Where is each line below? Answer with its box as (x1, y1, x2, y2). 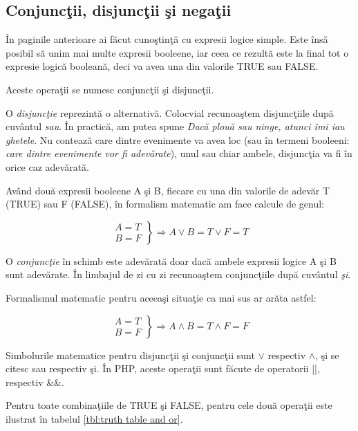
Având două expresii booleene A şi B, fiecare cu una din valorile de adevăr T (6, 183, 330, 197)
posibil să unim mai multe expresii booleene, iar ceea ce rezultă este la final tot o (6, 45, 349, 59)
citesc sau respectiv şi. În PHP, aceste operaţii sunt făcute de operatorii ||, (6, 361, 320, 376)
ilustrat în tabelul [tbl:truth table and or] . (6, 411, 183, 425)
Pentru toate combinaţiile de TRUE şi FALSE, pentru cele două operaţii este (6, 398, 332, 412)
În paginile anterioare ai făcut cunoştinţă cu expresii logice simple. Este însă (6, 32, 328, 46)
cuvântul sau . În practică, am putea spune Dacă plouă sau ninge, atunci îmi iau (6, 119, 345, 134)
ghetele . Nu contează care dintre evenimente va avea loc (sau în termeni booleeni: (6, 132, 350, 147)
